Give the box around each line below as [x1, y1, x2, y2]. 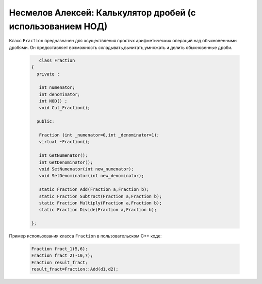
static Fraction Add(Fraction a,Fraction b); [39, 187, 149, 192]
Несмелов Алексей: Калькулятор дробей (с [9, 7, 196, 18]
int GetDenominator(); [39, 159, 93, 165]
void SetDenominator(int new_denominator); [39, 173, 144, 179]
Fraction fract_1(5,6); [31, 246, 88, 252]
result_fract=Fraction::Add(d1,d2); [31, 267, 119, 272]
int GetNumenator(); [39, 153, 88, 158]
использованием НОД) [9, 21, 108, 32]
